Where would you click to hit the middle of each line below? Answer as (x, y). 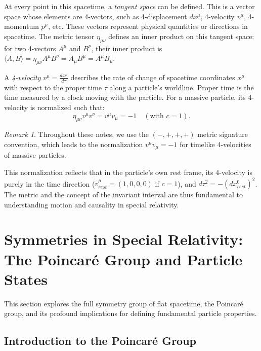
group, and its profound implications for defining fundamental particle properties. (130, 313)
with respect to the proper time (53, 87)
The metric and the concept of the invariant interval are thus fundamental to (123, 195)
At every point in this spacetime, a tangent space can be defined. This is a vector (129, 6)
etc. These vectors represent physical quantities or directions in (150, 26)
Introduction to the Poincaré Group (100, 341)
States (26, 279)
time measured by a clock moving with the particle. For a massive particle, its (125, 97)
